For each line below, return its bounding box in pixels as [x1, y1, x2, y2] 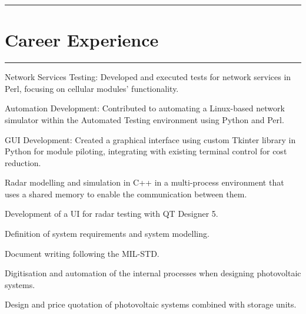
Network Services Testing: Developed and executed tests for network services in [5, 71, 291, 83]
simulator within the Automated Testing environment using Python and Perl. [5, 113, 284, 125]
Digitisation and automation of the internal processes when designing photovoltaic [5, 267, 301, 279]
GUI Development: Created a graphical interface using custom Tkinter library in [5, 133, 296, 146]
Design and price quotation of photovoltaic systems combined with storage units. [5, 298, 297, 310]
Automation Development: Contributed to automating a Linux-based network [5, 102, 285, 114]
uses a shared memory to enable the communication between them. [5, 187, 247, 200]
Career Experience [5, 28, 159, 52]
